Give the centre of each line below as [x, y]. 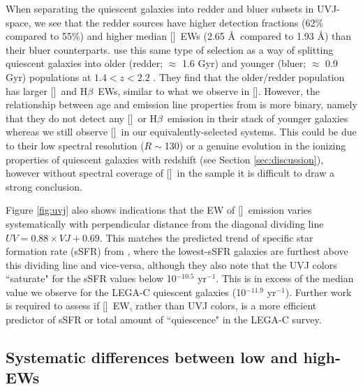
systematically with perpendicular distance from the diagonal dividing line [165, 223]
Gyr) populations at [49, 76]
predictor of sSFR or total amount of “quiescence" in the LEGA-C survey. [164, 320]
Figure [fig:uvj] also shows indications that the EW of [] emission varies [159, 210]
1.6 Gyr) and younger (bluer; [244, 63]
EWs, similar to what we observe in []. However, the [209, 90]
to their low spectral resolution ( [75, 145]
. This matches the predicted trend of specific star [206, 237]
